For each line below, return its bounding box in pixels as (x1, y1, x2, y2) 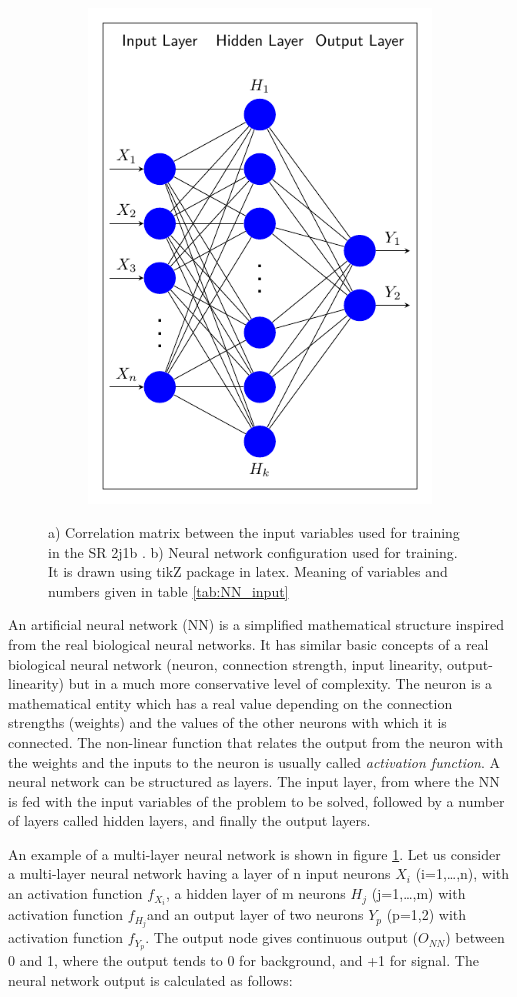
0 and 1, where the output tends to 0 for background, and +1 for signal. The (8, 950, 479, 971)
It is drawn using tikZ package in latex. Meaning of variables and (48, 561, 448, 582)
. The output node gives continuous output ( (145, 927, 419, 948)
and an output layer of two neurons (147, 904, 364, 925)
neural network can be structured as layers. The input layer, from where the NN (8, 771, 500, 792)
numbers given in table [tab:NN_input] (48, 580, 289, 601)
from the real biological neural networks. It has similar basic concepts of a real (8, 633, 489, 654)
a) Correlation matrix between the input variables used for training (48, 521, 460, 542)
